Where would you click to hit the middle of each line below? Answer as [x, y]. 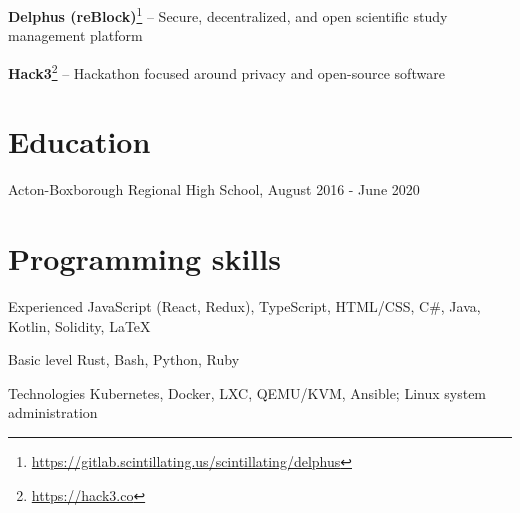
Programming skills [144, 258]
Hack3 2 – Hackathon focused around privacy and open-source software [226, 71]
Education [79, 141]
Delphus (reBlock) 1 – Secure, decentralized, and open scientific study [228, 14]
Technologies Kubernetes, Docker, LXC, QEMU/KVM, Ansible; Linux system [247, 392]
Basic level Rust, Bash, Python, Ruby [124, 359]
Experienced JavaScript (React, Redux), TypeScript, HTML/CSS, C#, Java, [244, 305]
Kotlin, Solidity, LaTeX [79, 325]
